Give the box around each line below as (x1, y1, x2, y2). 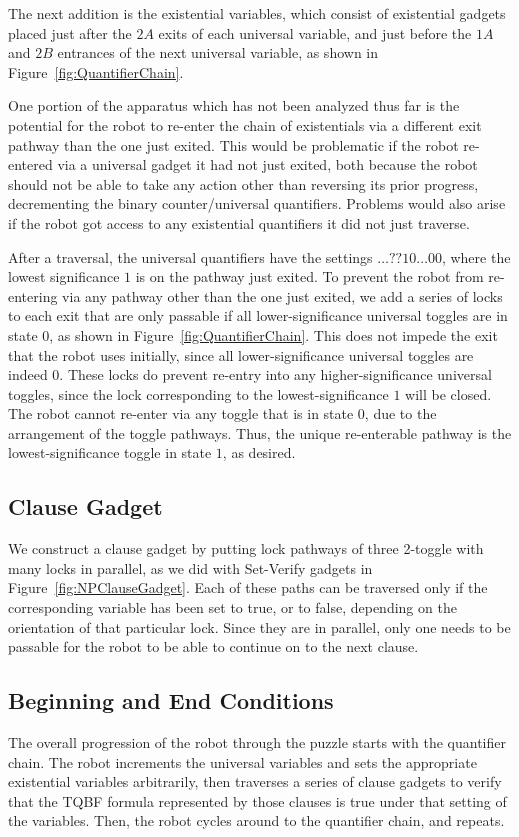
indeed (8, 364, 48, 385)
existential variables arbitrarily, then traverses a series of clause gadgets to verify (8, 771, 502, 792)
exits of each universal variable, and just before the (158, 22, 472, 43)
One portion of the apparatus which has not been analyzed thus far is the (8, 95, 460, 116)
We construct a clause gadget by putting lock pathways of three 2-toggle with (8, 538, 484, 559)
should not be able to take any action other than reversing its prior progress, (8, 173, 479, 194)
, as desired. (222, 442, 296, 463)
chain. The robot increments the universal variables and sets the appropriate (8, 751, 477, 772)
